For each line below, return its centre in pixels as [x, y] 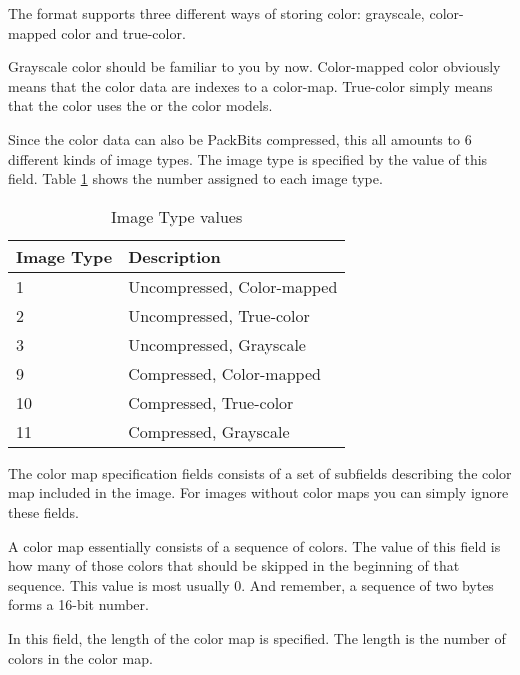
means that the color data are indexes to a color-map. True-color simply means [250, 85]
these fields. [43, 511]
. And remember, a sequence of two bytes [367, 584]
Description [174, 256]
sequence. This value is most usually [119, 584]
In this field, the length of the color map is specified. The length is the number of [257, 637]
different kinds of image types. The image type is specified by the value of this [248, 158]
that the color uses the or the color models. [140, 105]
